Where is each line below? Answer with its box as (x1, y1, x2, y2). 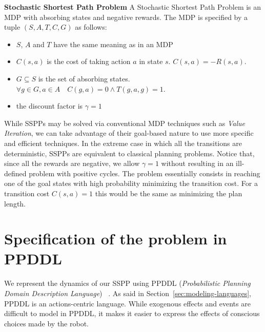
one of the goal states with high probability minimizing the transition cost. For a (4, 178, 258, 189)
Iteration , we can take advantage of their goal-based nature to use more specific (4, 128, 254, 138)
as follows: (75, 22, 107, 32)
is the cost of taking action (47, 56, 131, 67)
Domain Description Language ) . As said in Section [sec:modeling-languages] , (4, 288, 251, 298)
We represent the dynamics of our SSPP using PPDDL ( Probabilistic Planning (4, 278, 251, 288)
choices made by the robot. (4, 318, 89, 328)
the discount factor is (16, 100, 83, 111)
